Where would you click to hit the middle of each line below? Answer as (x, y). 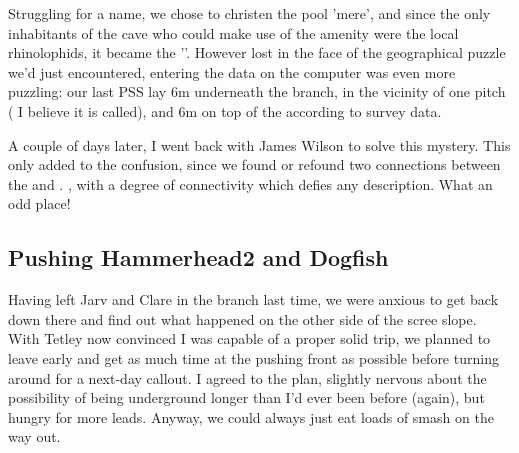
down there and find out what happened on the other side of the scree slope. (242, 318)
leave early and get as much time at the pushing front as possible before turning (253, 357)
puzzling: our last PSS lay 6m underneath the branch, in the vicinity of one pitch (257, 91)
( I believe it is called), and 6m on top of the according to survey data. (225, 110)
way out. (34, 436)
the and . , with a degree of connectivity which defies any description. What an (250, 183)
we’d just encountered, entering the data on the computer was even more (232, 71)
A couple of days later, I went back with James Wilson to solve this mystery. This (259, 144)
